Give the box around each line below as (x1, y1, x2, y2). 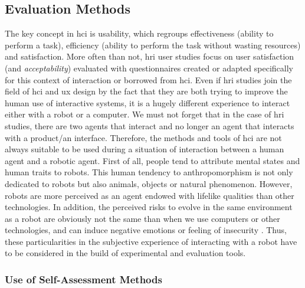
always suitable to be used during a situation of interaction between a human (5, 143, 284, 155)
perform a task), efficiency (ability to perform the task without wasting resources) (5, 38, 301, 51)
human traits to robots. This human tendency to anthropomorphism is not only (5, 166, 293, 178)
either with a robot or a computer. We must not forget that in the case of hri (5, 108, 284, 120)
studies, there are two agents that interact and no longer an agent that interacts (5, 119, 294, 132)
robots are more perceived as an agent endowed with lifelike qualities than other (5, 189, 294, 201)
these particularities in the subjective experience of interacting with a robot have (5, 235, 297, 247)
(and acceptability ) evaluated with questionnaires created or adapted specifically (5, 61, 294, 74)
